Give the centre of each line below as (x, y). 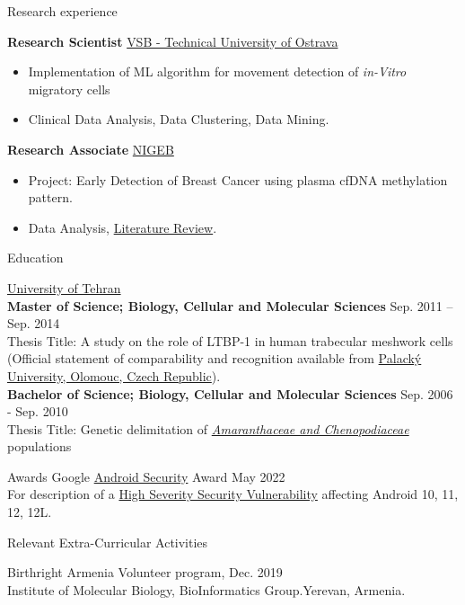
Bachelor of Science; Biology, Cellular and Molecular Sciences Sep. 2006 (230, 393)
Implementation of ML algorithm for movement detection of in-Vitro (217, 71)
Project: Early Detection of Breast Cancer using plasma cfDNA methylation (238, 179)
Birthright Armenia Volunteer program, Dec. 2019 (145, 572)
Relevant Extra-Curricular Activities (108, 542)
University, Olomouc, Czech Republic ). (114, 375)
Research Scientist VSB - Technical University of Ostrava (173, 41)
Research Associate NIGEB (91, 149)
